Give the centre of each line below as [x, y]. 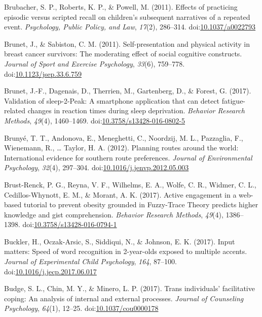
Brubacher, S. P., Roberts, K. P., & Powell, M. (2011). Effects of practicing [121, 7]
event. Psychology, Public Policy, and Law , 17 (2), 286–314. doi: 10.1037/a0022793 [130, 27]
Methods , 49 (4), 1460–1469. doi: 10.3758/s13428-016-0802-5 [95, 120]
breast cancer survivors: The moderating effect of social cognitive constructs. [123, 54]
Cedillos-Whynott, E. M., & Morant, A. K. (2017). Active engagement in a [120, 194]
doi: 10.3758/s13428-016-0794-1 [70, 224]
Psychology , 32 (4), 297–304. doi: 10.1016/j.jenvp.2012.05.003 [97, 167]
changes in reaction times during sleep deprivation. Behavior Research [136, 110]
